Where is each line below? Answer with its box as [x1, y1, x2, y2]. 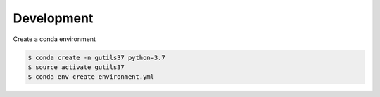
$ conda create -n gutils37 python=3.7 [27, 53, 165, 61]
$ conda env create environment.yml [27, 73, 155, 81]
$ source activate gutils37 [27, 63, 125, 71]
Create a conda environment [13, 35, 96, 43]
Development [13, 10, 94, 26]
